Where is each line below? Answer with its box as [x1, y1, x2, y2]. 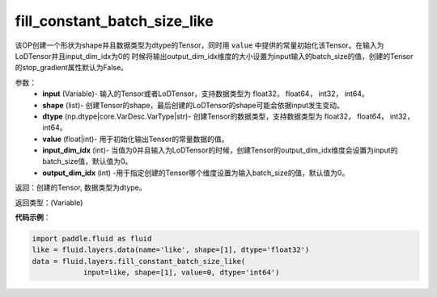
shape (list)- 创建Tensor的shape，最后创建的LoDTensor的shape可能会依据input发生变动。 [42, 100, 344, 110]
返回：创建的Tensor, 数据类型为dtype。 [15, 182, 146, 193]
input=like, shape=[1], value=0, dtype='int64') [83, 268, 280, 278]
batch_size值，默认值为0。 [42, 157, 133, 166]
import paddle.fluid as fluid [32, 234, 152, 243]
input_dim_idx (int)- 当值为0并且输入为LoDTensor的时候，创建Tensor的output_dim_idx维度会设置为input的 [42, 145, 398, 155]
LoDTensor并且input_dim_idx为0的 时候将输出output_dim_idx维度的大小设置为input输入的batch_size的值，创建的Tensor [15, 51, 414, 61]
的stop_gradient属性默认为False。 [15, 63, 129, 73]
